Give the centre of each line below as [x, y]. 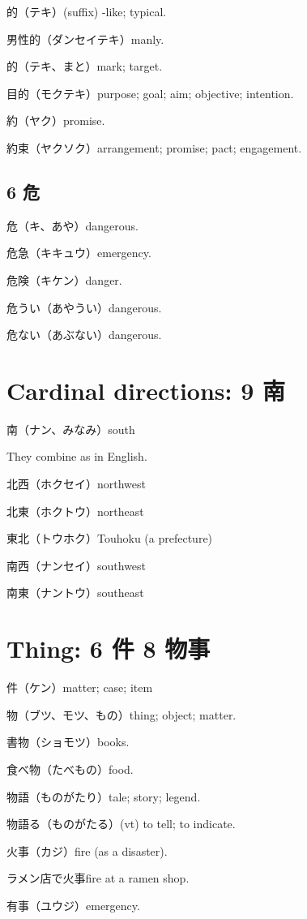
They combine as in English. [77, 456]
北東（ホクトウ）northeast [75, 511]
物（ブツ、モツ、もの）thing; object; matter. [122, 714]
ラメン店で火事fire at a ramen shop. [98, 878]
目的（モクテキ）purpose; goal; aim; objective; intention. [150, 93]
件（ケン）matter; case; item [80, 687]
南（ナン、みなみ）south [71, 429]
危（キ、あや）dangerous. [72, 225]
